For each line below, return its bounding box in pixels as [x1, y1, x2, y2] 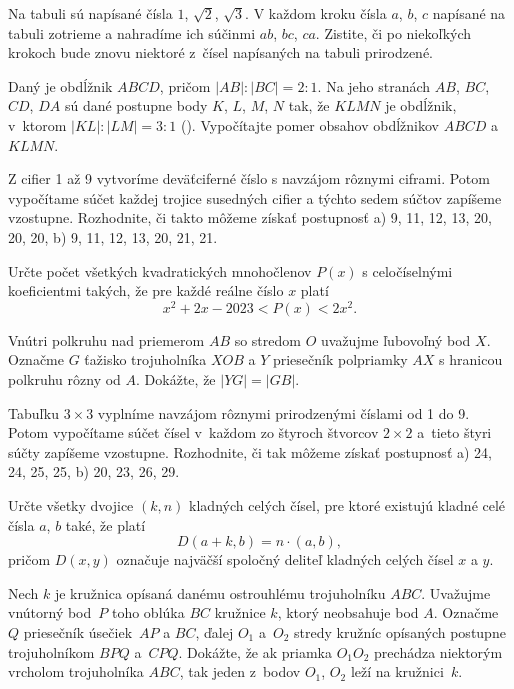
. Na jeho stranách [317, 75, 431, 96]
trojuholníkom [8, 641, 95, 662]
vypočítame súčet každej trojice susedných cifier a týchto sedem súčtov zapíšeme [8, 187, 502, 208]
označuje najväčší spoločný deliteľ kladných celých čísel [116, 549, 454, 570]
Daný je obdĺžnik [8, 75, 113, 96]
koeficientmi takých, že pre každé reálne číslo [8, 280, 284, 301]
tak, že [288, 95, 330, 116]
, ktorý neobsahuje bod [277, 602, 419, 623]
